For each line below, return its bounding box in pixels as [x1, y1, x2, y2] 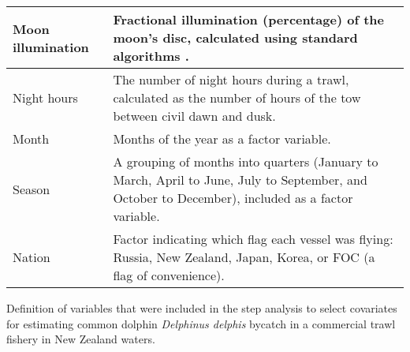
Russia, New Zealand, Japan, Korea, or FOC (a [113, 248, 375, 266]
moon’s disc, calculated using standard [113, 28, 358, 47]
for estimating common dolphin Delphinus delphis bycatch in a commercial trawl [6, 315, 396, 331]
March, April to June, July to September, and [113, 170, 367, 189]
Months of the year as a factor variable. [113, 129, 331, 148]
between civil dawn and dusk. [113, 107, 276, 125]
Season [13, 179, 50, 198]
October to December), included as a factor [113, 189, 353, 207]
